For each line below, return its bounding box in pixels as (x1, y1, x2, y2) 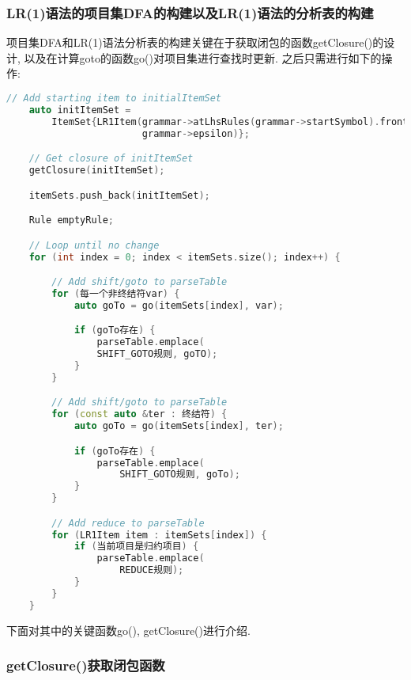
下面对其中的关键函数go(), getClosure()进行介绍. (6, 621, 251, 638)
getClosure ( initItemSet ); (28, 165, 165, 177)
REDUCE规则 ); (119, 564, 184, 576)
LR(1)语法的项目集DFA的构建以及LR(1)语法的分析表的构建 (6, 2, 374, 22)
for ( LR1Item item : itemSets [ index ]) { (51, 529, 267, 541)
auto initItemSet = (28, 104, 131, 116)
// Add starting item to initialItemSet (6, 93, 222, 104)
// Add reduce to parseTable (51, 517, 205, 529)
